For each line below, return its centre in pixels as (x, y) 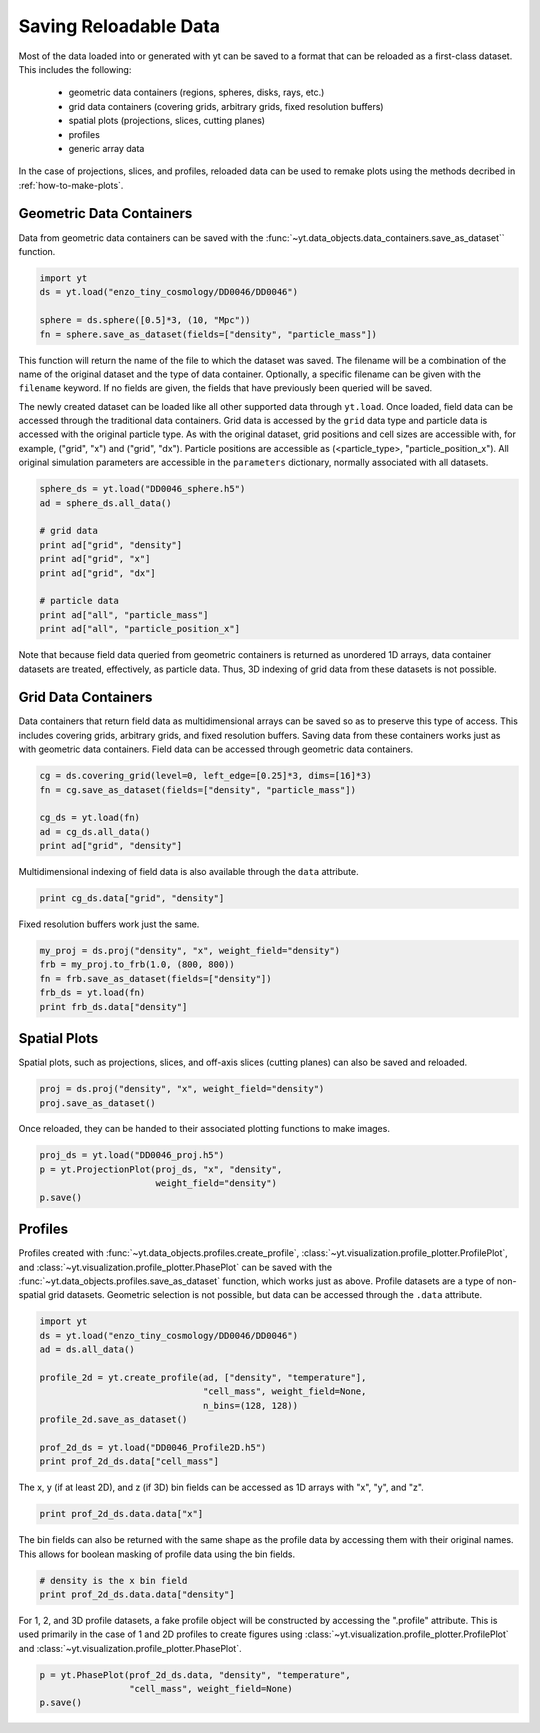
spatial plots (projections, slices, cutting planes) (166, 121)
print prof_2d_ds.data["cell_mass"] (129, 1461)
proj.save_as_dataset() (98, 1103)
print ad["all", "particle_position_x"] (139, 629)
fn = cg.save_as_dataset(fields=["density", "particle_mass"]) (198, 789)
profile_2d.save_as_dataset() (113, 1419)
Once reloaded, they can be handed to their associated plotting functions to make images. (204, 1129)
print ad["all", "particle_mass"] (124, 614)
